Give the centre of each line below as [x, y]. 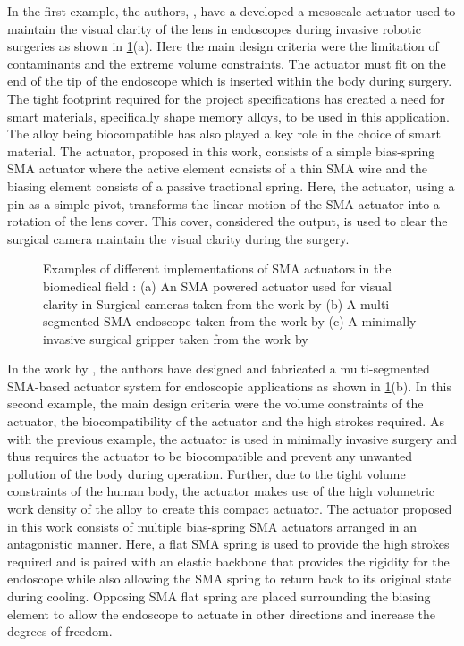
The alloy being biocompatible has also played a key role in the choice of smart [224, 134]
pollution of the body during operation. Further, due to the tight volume [207, 473]
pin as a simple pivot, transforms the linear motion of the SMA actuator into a [224, 203]
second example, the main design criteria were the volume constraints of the [215, 403]
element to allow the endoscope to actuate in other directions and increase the [222, 613]
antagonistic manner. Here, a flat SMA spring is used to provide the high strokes [228, 544]
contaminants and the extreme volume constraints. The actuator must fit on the [227, 63]
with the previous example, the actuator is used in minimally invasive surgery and [232, 438]
